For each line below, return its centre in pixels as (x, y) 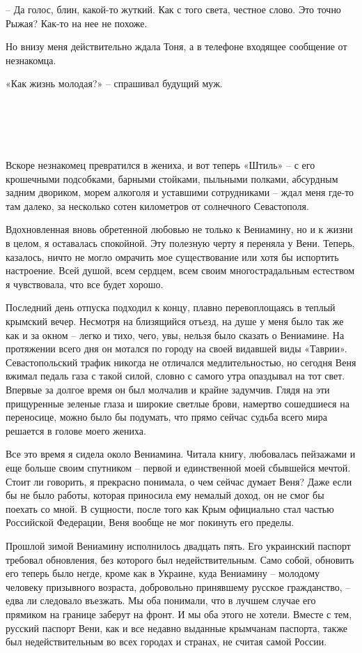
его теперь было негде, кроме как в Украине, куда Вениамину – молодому (163, 573)
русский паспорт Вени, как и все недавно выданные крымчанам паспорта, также (177, 628)
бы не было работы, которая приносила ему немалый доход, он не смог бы (165, 495)
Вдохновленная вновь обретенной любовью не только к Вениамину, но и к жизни (179, 229)
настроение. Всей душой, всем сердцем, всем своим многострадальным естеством (180, 270)
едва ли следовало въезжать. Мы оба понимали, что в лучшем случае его (161, 600)
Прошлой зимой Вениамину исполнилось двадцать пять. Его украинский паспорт (178, 545)
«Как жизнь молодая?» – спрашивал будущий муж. (114, 83)
